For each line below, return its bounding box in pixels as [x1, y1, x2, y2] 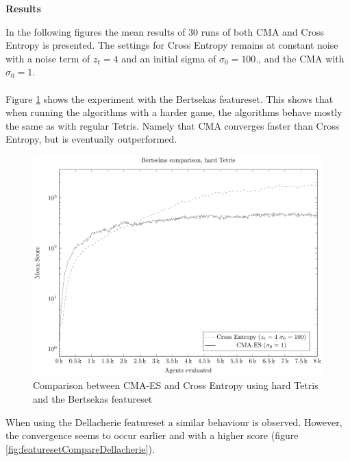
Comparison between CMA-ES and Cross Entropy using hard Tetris [33, 378, 318, 392]
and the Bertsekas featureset [33, 392, 153, 405]
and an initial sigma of [121, 51, 216, 65]
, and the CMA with [258, 51, 345, 65]
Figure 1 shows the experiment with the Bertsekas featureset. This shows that [5, 91, 334, 106]
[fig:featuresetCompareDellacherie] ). [5, 441, 155, 456]
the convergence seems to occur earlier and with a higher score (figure [5, 428, 299, 442]
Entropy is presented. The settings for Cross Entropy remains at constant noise [5, 38, 338, 52]
